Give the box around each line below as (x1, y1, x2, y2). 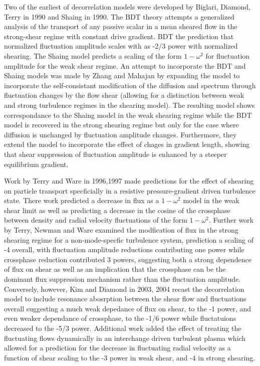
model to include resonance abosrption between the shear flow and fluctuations (4, 293, 246, 304)
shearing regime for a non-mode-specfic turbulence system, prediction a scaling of (4, 234, 253, 245)
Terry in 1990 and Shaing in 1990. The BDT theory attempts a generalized (4, 11, 234, 22)
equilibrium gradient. (4, 158, 69, 169)
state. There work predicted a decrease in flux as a (4, 195, 159, 206)
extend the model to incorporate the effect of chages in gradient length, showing (4, 139, 250, 149)
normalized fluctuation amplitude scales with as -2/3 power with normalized (4, 41, 238, 51)
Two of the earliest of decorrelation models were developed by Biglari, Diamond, (4, 2, 250, 12)
